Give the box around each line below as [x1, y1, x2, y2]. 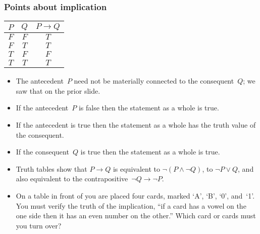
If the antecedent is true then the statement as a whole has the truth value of [16, 120, 256, 130]
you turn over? [16, 220, 62, 230]
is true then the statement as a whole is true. [80, 146, 220, 157]
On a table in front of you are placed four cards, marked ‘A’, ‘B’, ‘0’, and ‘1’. [16, 190, 255, 201]
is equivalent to [113, 163, 160, 174]
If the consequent [16, 146, 69, 157]
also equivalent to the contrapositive [16, 173, 128, 184]
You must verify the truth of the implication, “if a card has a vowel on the [16, 200, 246, 211]
